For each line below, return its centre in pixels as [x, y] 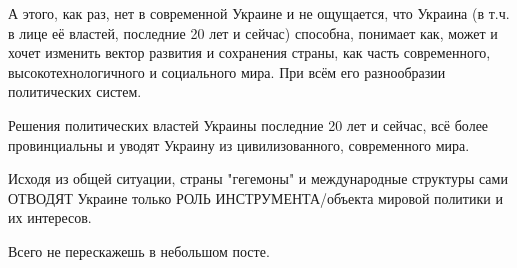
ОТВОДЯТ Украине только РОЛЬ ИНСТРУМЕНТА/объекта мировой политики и [255, 197]
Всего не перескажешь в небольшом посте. [139, 250]
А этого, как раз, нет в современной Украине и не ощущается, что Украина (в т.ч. [259, 13]
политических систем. [75, 91]
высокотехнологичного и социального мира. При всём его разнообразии [227, 71]
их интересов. [50, 217]
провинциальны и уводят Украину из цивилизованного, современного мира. [239, 144]
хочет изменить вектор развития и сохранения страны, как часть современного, [249, 52]
